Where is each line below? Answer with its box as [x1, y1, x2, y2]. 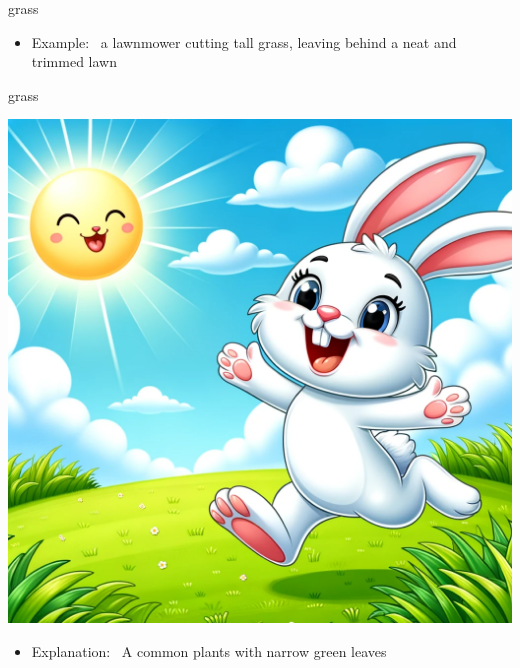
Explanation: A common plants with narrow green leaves [31, 640, 387, 661]
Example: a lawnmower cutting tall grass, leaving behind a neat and [31, 31, 457, 52]
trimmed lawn [31, 51, 118, 72]
